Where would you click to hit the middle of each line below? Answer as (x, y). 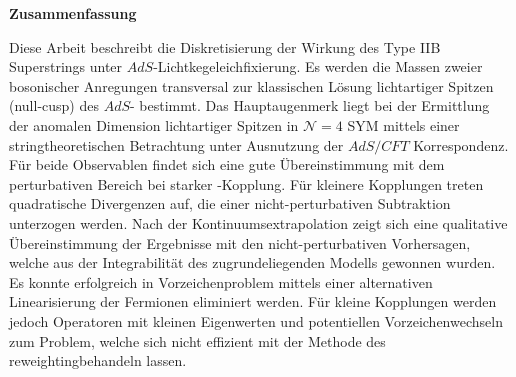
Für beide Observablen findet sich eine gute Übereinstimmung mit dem (227, 164)
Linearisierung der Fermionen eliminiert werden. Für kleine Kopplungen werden (253, 301)
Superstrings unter (66, 66)
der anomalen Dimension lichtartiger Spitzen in (154, 124)
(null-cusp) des (54, 105)
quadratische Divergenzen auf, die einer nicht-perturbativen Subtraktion (230, 203)
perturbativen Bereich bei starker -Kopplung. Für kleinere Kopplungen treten (246, 183)
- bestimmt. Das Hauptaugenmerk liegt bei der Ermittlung (310, 105)
